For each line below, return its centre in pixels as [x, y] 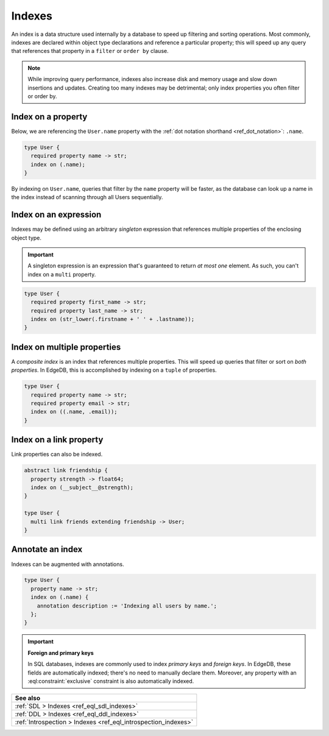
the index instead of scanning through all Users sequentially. [87, 197]
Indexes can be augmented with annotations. [68, 564]
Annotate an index [47, 549]
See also [28, 698]
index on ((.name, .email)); [74, 412]
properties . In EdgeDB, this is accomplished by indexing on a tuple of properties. [114, 370]
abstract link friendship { [66, 470]
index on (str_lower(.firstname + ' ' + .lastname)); [113, 319]
